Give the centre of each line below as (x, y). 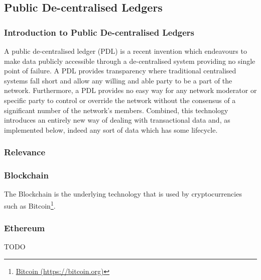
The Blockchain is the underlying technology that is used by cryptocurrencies (123, 194)
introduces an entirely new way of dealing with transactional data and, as (117, 120)
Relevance (25, 152)
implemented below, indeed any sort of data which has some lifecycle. (111, 129)
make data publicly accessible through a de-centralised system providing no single (130, 61)
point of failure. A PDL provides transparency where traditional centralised (120, 71)
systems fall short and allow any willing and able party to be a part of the (118, 80)
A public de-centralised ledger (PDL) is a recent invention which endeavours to (125, 51)
